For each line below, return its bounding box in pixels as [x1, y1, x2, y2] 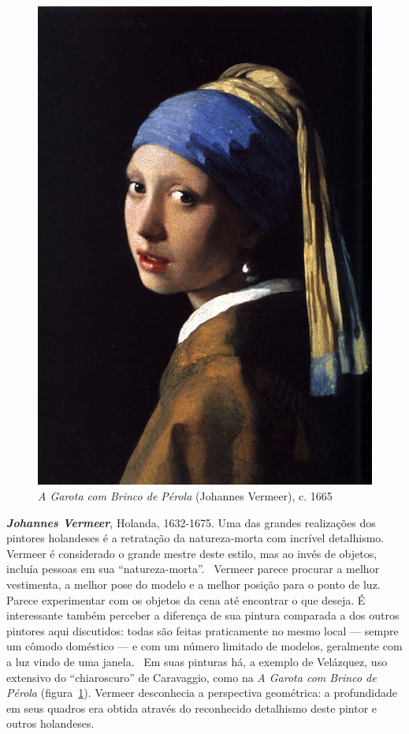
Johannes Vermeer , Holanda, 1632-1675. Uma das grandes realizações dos [6, 514, 376, 530]
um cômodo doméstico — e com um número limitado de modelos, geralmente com [6, 638, 403, 654]
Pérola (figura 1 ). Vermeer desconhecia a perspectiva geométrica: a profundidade [6, 684, 397, 701]
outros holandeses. [6, 715, 95, 732]
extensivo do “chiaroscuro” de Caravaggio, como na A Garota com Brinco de [6, 668, 377, 685]
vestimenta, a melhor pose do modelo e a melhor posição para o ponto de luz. [6, 575, 381, 592]
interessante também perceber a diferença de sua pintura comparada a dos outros [6, 607, 400, 624]
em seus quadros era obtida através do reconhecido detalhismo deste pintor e [6, 699, 377, 716]
